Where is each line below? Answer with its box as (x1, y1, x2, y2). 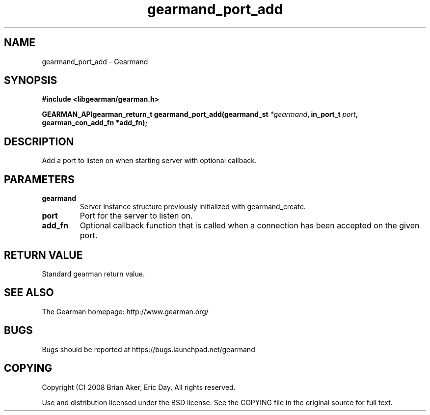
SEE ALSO (4, 286, 54, 299)
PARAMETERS (4, 173, 75, 186)
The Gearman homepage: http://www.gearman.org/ (42, 307, 209, 316)
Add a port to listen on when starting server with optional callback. (42, 156, 257, 165)
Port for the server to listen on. (80, 211, 193, 221)
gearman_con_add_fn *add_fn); (42, 118, 148, 127)
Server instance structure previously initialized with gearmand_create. (80, 202, 306, 211)
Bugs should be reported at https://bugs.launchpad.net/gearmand (42, 345, 255, 354)
